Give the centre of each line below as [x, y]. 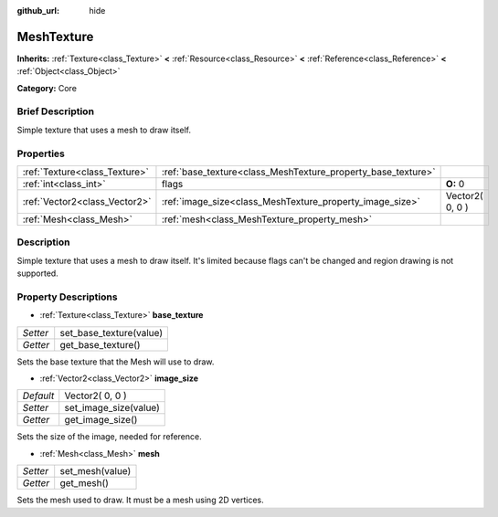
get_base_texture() [100, 344]
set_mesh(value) [95, 471]
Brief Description [56, 111]
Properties [41, 153]
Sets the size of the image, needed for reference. [109, 437]
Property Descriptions [67, 297]
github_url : [38, 11]
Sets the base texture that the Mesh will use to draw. [116, 362]
